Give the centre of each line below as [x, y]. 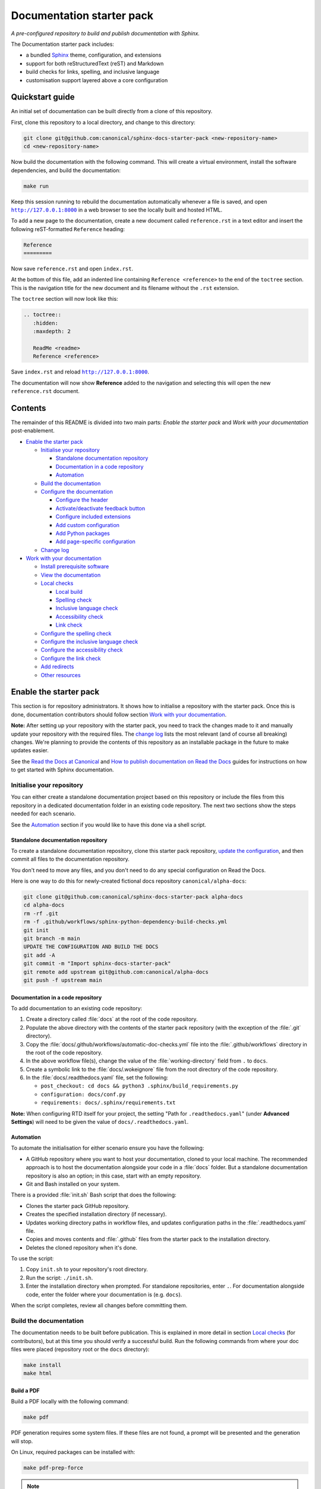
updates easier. [30, 750]
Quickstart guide [43, 97]
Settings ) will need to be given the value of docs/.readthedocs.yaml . [100, 1122]
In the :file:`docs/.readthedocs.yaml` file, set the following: [97, 1077]
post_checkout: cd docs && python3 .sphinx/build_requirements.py [140, 1086]
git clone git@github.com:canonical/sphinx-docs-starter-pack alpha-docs [133, 897]
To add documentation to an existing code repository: [77, 1008]
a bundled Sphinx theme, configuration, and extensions [94, 55]
